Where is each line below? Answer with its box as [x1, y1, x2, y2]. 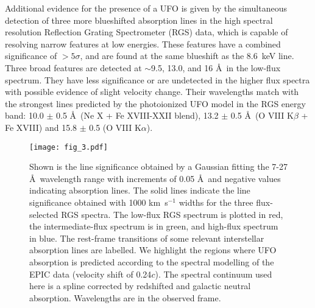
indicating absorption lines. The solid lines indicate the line [29, 184, 250, 197]
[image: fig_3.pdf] [29, 142, 108, 152]
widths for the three [179, 195, 253, 208]
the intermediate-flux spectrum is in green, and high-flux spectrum [29, 220, 278, 233]
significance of [5, 49, 57, 62]
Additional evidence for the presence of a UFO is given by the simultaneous [5, 2, 287, 14]
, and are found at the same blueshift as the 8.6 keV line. [80, 49, 294, 62]
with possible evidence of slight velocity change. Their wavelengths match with [5, 85, 299, 98]
